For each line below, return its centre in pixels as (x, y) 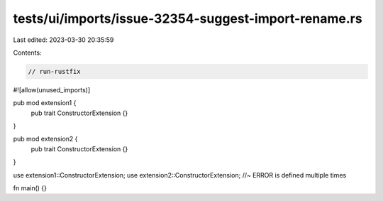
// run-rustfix (54, 71)
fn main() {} (30, 188)
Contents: (27, 53)
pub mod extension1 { (45, 103)
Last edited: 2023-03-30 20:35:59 (63, 40)
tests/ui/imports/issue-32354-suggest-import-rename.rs (188, 18)
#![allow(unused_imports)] (52, 89)
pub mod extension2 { (45, 139)
